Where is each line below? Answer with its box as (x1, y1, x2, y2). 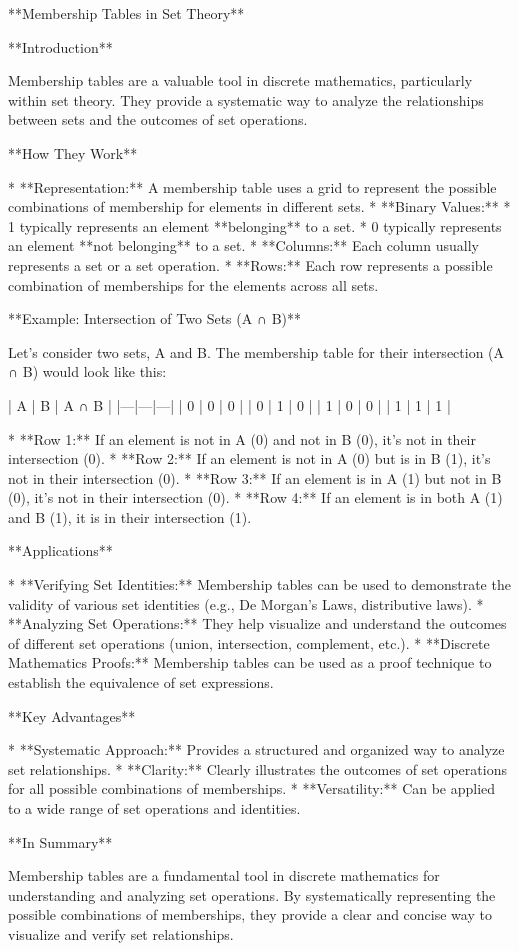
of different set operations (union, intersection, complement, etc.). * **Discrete (8, 632, 490, 653)
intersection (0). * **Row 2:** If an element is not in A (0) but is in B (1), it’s (8, 448, 491, 469)
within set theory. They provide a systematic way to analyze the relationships (8, 89, 484, 110)
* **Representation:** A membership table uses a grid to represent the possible (8, 176, 497, 197)
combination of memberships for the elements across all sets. (8, 274, 379, 295)
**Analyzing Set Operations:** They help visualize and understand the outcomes (8, 613, 507, 634)
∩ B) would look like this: (8, 361, 167, 382)
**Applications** (8, 540, 113, 561)
